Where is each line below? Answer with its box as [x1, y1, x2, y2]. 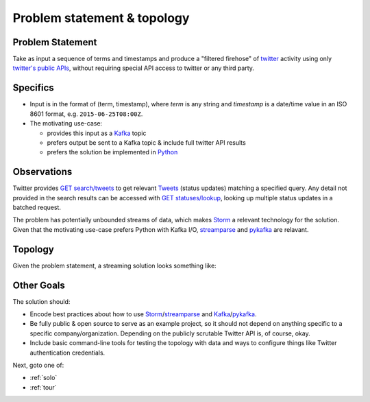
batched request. [12, 203, 62, 211]
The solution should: [12, 297, 71, 305]
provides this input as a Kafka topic [47, 129, 147, 137]
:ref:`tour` [29, 383, 57, 391]
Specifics [12, 82, 54, 94]
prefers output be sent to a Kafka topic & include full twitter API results [47, 138, 246, 147]
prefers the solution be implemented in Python [47, 148, 178, 156]
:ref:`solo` [29, 374, 58, 382]
